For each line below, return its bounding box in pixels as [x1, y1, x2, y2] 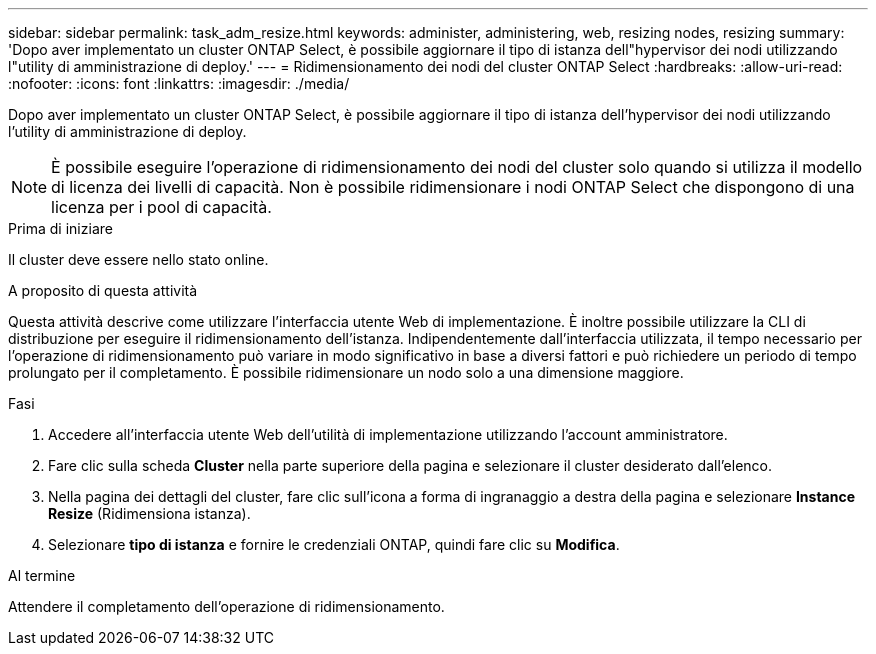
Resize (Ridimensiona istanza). [48, 505, 251, 522]
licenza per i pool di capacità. [51, 197, 272, 217]
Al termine [8, 567, 76, 584]
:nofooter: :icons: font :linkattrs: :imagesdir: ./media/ [8, 75, 350, 92]
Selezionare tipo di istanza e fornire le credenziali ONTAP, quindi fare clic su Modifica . [48, 536, 620, 553]
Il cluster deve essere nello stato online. [8, 251, 269, 268]
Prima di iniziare [8, 220, 113, 237]
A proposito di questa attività [8, 282, 198, 299]
